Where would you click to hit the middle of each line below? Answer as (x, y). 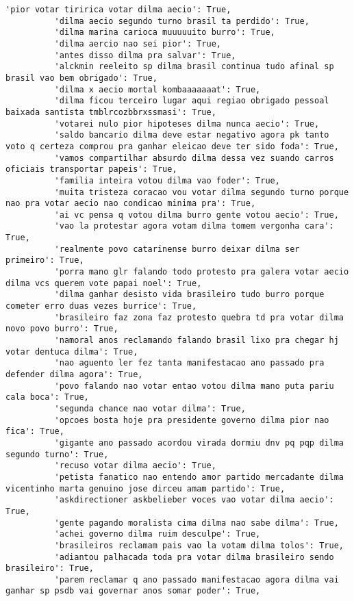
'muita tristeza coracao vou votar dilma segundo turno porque (202, 192)
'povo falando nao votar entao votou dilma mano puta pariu (194, 386)
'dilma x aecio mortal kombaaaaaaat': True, (157, 89)
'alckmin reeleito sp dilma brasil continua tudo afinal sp (194, 67)
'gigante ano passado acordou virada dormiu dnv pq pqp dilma (199, 443)
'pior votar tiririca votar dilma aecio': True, (118, 10)
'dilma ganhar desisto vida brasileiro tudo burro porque (189, 295)
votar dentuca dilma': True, (72, 351)
